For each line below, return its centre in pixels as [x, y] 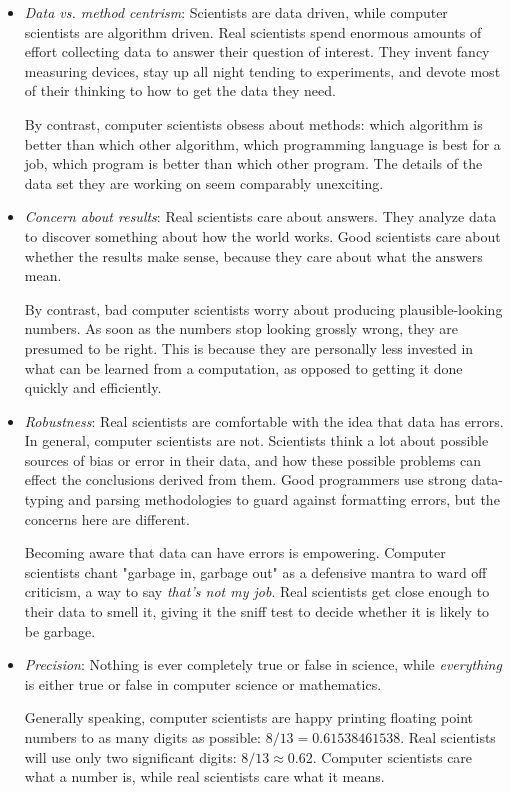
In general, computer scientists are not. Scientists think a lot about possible [256, 440]
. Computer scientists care [392, 756]
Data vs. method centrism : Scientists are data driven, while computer [236, 12]
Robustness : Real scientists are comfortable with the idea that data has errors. [264, 420]
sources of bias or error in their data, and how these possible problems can [252, 459]
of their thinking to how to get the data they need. [180, 90]
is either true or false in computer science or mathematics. [203, 683]
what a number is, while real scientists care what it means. [204, 776]
